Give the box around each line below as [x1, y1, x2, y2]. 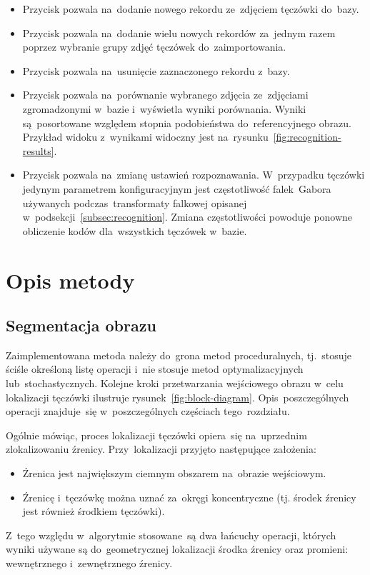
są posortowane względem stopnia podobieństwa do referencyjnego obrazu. [22, 115, 351, 130]
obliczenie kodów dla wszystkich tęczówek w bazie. [22, 223, 247, 238]
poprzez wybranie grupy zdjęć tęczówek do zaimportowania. [22, 39, 286, 54]
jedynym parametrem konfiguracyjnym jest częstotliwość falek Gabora [22, 181, 331, 196]
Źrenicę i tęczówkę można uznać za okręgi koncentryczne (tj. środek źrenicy [22, 489, 356, 504]
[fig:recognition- [273, 129, 341, 144]
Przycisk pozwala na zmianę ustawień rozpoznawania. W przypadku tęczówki [22, 167, 365, 182]
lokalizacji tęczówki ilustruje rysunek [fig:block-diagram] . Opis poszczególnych [6, 389, 349, 404]
